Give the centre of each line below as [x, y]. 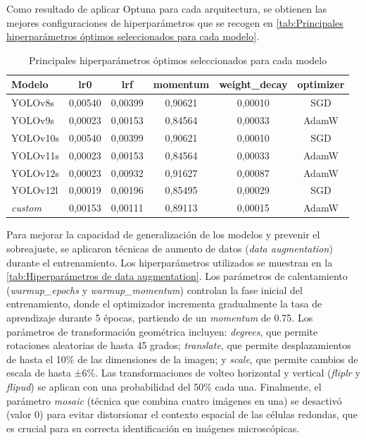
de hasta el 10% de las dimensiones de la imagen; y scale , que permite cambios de [182, 359]
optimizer [321, 84]
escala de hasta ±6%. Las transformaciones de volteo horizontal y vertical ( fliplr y [183, 373]
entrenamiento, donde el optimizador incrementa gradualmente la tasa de [164, 304]
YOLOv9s [33, 120]
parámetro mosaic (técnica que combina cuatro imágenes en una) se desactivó [174, 400]
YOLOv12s [35, 172]
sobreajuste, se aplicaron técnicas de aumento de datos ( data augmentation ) [170, 248]
